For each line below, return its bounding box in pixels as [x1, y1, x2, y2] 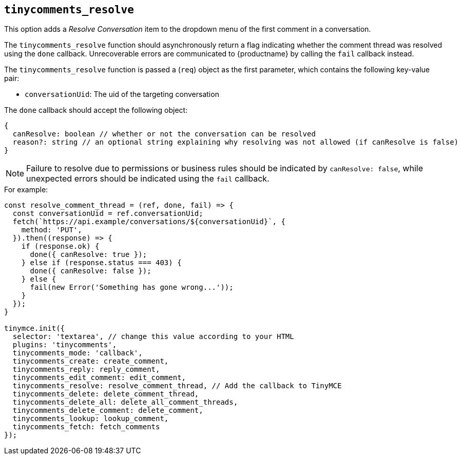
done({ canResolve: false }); [30, 267, 151, 275]
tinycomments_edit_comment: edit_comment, [12, 373, 186, 382]
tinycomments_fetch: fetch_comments [12, 423, 160, 431]
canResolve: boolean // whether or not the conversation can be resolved [12, 130, 316, 138]
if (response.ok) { [21, 242, 100, 251]
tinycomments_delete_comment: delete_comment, [12, 406, 203, 415]
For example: [4, 185, 48, 194]
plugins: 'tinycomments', [12, 341, 117, 349]
